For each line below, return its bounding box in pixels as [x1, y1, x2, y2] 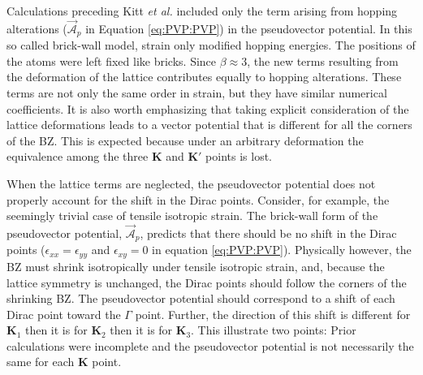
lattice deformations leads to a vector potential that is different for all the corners [6, 116, 412, 133]
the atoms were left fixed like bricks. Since [6, 52, 217, 69]
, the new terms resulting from [247, 52, 399, 69]
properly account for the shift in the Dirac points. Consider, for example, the [6, 191, 390, 208]
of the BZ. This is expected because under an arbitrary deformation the [6, 131, 364, 149]
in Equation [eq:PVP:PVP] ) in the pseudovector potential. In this [85, 19, 412, 37]
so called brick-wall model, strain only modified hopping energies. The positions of [6, 37, 416, 54]
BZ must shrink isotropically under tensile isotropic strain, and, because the [6, 257, 385, 274]
